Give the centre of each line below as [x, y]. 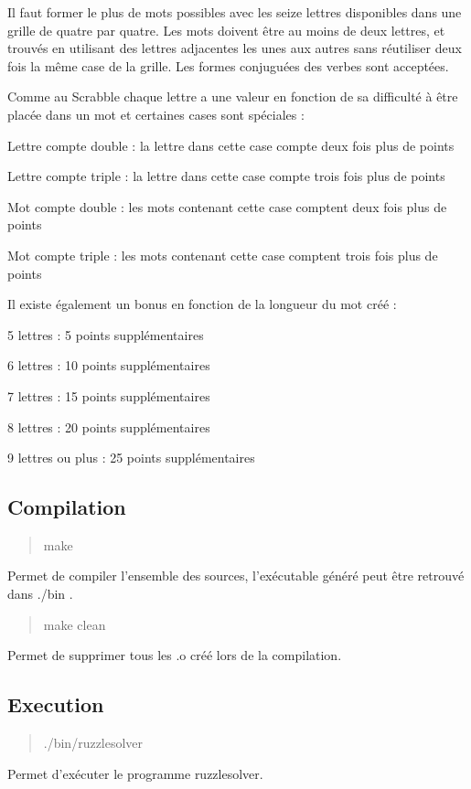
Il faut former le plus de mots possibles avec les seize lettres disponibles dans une [235, 12]
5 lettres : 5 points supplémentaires [106, 334]
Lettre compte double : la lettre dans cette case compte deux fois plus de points [231, 145]
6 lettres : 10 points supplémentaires [109, 365]
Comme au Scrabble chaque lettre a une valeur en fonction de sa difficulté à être [233, 96]
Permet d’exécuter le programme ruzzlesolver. [135, 773]
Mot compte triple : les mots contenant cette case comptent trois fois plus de [223, 255]
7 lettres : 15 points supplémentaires [109, 395]
